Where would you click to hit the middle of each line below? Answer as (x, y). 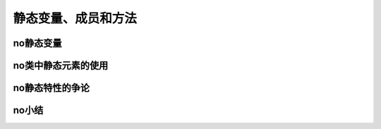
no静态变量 (37, 43)
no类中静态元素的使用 (61, 66)
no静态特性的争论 (51, 88)
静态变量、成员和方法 (75, 18)
